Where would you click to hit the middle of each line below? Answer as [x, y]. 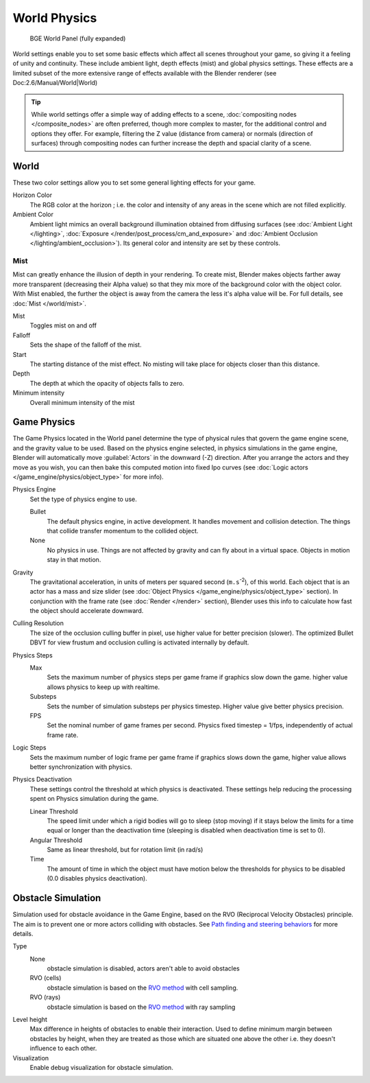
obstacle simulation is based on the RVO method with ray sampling [141, 1007]
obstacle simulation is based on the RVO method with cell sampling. [143, 988]
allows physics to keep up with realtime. [103, 687]
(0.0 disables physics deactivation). [97, 878]
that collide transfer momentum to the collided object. [123, 531]
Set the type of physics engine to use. [83, 499]
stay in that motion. [74, 560]
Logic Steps [29, 747]
